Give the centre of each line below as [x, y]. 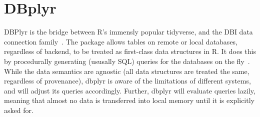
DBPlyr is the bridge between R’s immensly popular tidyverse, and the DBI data [128, 32]
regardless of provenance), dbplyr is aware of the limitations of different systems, [127, 81]
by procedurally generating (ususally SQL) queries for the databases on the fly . [127, 61]
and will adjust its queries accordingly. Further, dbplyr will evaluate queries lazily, [130, 90]
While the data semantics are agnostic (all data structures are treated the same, [127, 71]
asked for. [19, 110]
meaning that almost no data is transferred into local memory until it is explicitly [129, 100]
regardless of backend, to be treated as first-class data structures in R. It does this [130, 51]
